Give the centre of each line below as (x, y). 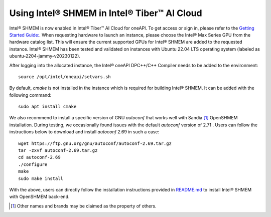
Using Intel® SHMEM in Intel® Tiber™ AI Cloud (106, 13)
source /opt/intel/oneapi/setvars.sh (65, 77)
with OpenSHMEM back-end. (39, 197)
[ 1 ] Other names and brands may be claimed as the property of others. (84, 206)
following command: (30, 95)
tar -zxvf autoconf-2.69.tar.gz (58, 151)
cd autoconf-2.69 (39, 157)
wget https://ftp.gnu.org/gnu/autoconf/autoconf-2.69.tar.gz (95, 143)
